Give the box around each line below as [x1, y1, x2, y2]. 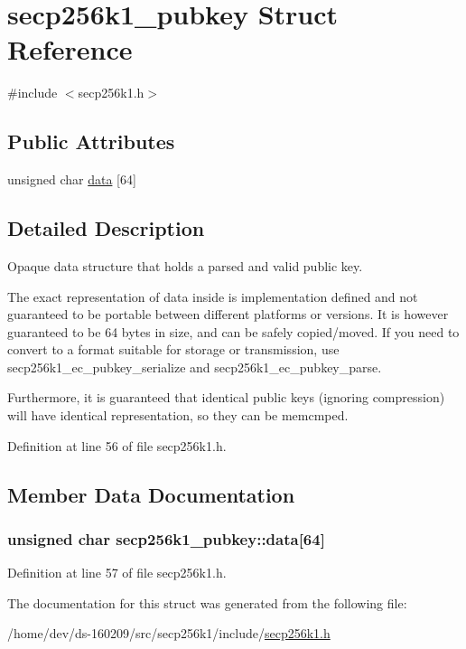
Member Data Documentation [7, 480, 295, 508]
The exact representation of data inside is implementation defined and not [7, 287, 418, 306]
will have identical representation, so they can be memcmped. [7, 406, 349, 425]
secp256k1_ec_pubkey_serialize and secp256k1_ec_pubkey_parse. [7, 357, 382, 376]
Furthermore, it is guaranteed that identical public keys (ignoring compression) [7, 388, 445, 407]
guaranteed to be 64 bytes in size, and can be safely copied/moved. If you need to [7, 322, 460, 341]
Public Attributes [7, 127, 175, 155]
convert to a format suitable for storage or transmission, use [7, 340, 340, 359]
